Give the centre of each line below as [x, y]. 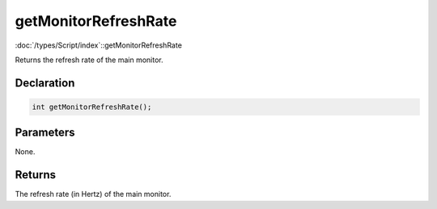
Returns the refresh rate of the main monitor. [89, 60]
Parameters [45, 133]
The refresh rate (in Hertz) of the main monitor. [93, 194]
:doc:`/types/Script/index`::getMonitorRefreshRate [98, 45]
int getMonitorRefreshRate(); [92, 107]
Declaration [45, 83]
